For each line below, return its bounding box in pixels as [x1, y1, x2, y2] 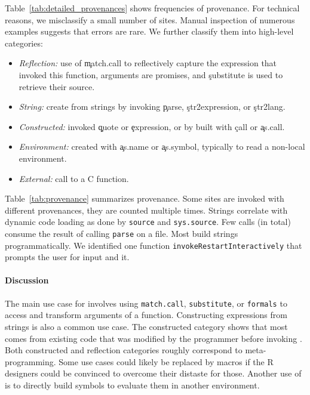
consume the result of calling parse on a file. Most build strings [5, 227, 238, 239]
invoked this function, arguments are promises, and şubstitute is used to [19, 68, 283, 81]
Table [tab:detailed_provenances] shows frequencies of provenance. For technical [5, 2, 300, 14]
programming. [5, 355, 56, 368]
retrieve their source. [19, 80, 95, 92]
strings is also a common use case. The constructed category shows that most [5, 320, 288, 332]
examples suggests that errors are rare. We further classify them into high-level [5, 25, 294, 38]
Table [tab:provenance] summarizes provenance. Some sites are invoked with [5, 192, 284, 205]
